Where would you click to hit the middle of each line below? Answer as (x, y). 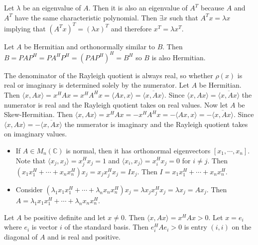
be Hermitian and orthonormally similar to (90, 46)
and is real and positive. (84, 237)
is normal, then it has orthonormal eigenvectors (138, 150)
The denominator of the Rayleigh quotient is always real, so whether (109, 75)
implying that (25, 28)
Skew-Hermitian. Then (39, 114)
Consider (29, 189)
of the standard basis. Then (107, 227)
